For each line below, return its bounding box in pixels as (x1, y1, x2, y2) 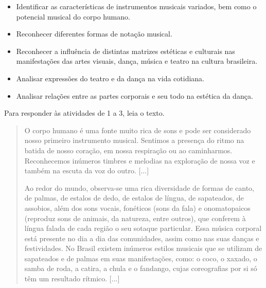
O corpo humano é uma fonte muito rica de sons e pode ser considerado (24, 124, 251, 135)
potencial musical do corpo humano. (16, 11, 130, 22)
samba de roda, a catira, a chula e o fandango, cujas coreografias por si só (24, 263, 257, 274)
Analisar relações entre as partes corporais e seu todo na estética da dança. (16, 90, 253, 101)
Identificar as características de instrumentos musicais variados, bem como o (16, 1, 257, 11)
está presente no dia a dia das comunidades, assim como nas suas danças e (24, 232, 259, 243)
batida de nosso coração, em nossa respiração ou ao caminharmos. (24, 145, 233, 155)
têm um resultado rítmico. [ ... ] (24, 273, 120, 284)
